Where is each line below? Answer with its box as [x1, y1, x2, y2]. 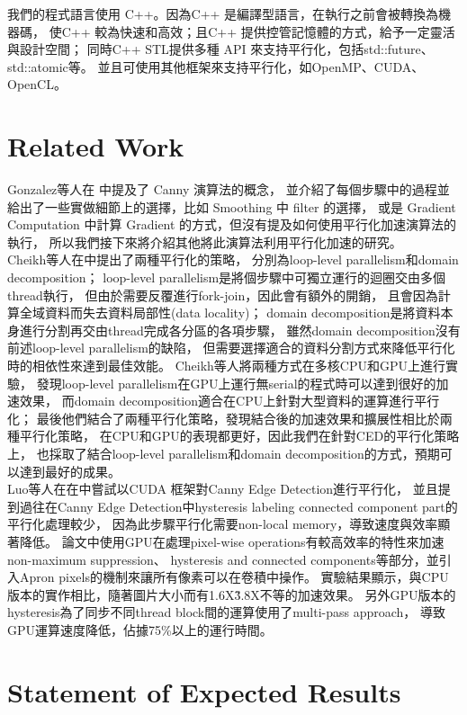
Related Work [7, 128, 184, 165]
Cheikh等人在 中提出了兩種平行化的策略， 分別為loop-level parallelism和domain [7, 250, 459, 269]
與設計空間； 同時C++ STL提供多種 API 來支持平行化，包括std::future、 [7, 40, 434, 58]
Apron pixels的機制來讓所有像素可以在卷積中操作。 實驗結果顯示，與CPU [19, 568, 449, 586]
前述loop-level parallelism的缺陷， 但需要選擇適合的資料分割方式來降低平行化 [7, 338, 455, 357]
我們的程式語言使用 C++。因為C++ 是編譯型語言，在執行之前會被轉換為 [7, 4, 439, 22]
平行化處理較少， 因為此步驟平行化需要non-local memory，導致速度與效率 [7, 514, 438, 533]
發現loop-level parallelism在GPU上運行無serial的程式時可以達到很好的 [36, 373, 436, 392]
